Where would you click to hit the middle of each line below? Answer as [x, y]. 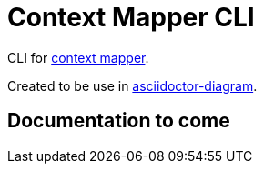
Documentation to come [119, 121]
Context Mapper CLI [131, 17]
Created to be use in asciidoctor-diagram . [132, 85]
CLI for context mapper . [78, 57]
